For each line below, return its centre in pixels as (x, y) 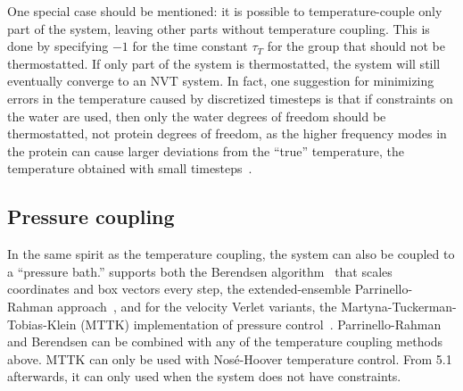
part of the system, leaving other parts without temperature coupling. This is (219, 28)
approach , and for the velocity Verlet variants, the (197, 306)
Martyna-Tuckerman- (399, 306)
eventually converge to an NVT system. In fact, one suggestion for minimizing (221, 81)
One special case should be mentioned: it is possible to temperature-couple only (225, 11)
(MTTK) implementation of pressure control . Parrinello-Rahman (261, 324)
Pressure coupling (91, 216)
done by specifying (58, 46)
